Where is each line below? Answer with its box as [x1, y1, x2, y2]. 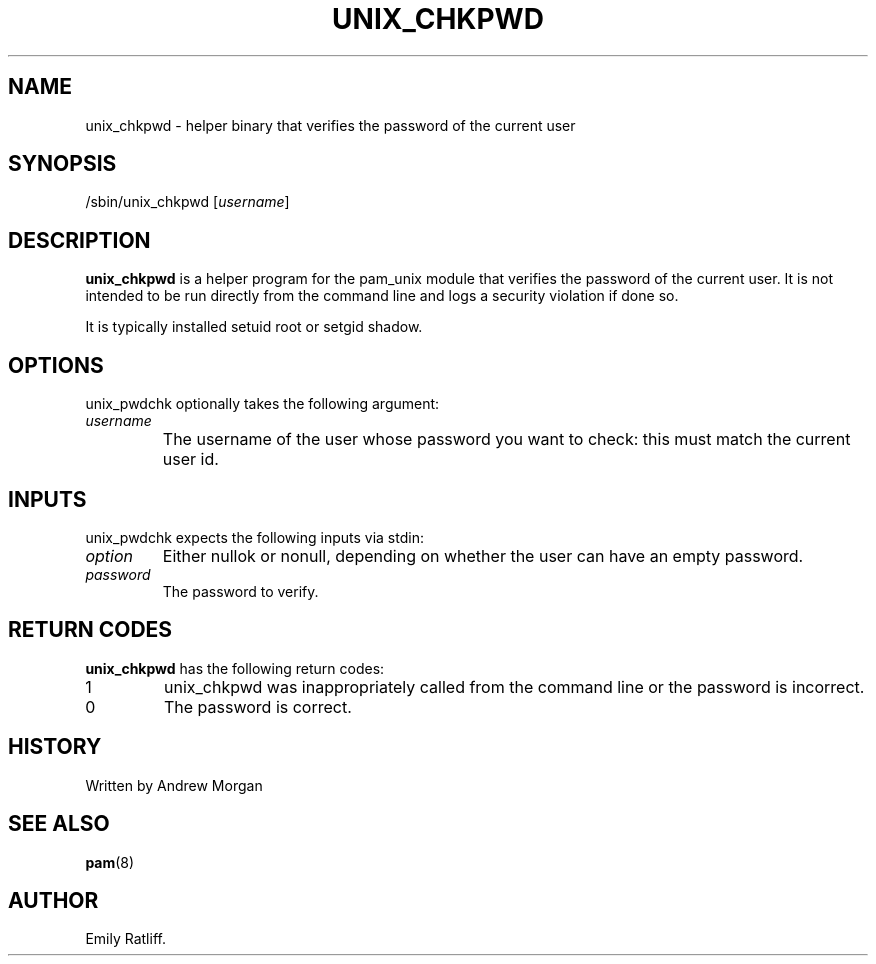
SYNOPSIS [8, 151, 117, 177]
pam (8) [85, 853, 135, 871]
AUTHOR [8, 887, 99, 913]
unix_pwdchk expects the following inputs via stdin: [85, 528, 424, 546]
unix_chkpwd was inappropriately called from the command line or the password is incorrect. [163, 676, 865, 697]
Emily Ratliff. [85, 930, 166, 948]
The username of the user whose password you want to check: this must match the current [162, 429, 851, 450]
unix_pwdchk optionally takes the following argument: [85, 395, 440, 413]
